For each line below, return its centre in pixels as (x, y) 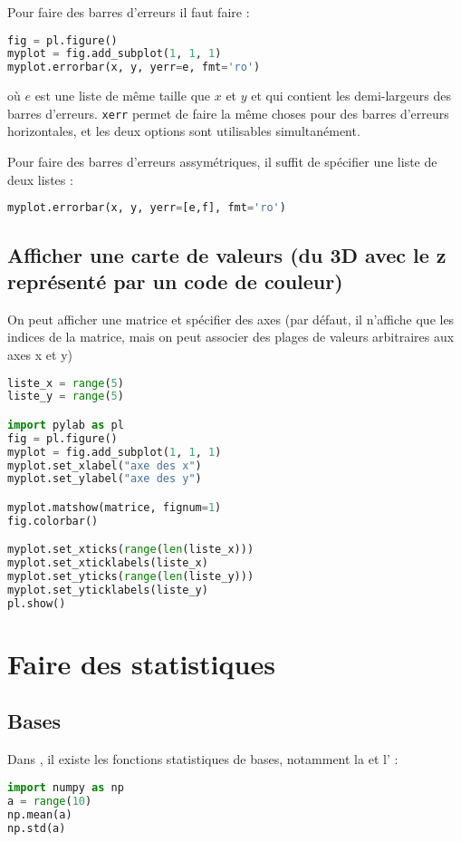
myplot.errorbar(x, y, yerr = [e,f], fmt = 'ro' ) (147, 208)
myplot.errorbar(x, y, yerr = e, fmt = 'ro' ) (134, 68)
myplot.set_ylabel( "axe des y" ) (105, 479)
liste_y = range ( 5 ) (66, 397)
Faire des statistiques (141, 663)
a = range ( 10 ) (50, 801)
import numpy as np (66, 787)
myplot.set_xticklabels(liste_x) (108, 563)
